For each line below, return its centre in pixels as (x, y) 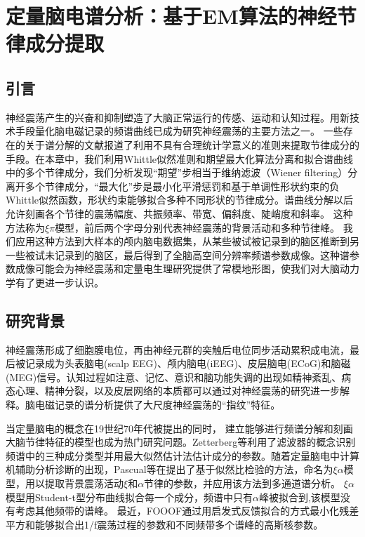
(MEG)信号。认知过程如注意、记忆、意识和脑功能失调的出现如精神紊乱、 (174, 377)
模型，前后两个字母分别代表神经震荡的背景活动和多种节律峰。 (198, 227)
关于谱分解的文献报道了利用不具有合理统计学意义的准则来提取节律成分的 (192, 144)
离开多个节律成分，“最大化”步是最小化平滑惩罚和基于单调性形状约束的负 (173, 186)
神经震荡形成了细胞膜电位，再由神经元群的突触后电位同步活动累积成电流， (178, 349)
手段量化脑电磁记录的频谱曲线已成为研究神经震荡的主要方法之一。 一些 (179, 131)
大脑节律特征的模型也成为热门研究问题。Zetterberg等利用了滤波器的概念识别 (181, 442)
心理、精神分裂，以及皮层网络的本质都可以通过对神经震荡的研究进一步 (177, 391)
